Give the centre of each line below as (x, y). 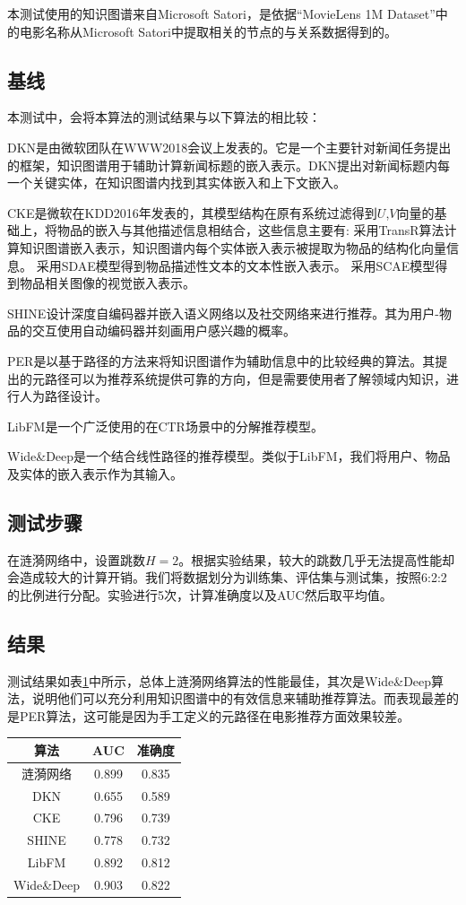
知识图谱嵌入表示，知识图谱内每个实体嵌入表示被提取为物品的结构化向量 (233, 247)
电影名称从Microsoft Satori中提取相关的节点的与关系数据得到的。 (208, 31)
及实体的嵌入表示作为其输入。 (95, 473)
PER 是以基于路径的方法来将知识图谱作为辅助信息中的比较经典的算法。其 (221, 360)
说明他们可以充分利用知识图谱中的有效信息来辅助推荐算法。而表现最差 (239, 698)
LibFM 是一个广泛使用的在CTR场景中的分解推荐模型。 (165, 426)
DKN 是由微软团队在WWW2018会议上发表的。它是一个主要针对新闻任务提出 (229, 147)
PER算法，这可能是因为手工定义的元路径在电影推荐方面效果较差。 (215, 715)
